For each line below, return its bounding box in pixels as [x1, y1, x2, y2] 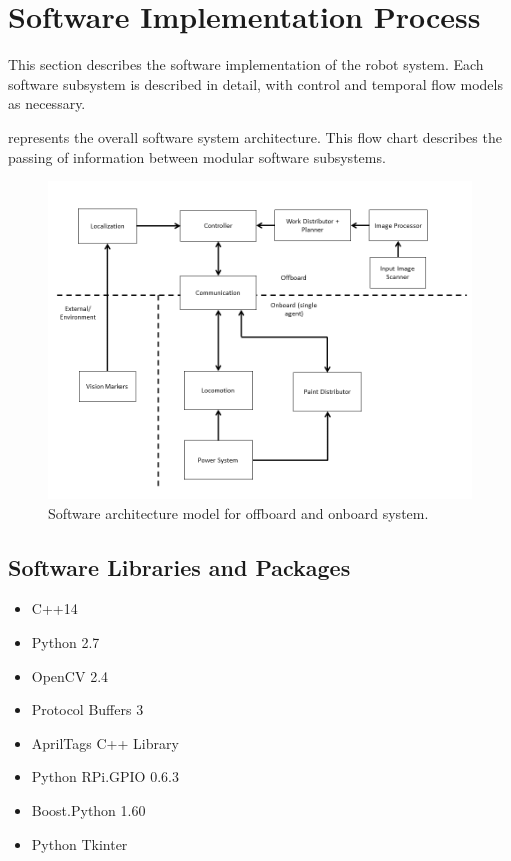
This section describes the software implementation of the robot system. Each [8, 54, 484, 75]
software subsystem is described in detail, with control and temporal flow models [8, 73, 503, 94]
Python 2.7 [31, 632, 100, 653]
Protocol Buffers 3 [31, 699, 144, 720]
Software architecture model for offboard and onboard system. [48, 502, 429, 523]
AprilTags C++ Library [31, 732, 179, 753]
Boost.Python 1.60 [31, 800, 146, 821]
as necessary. [8, 93, 86, 114]
